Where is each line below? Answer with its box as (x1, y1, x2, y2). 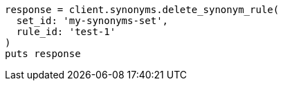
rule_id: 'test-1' (16, 26, 116, 37)
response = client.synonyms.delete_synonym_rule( (5, 4, 280, 15)
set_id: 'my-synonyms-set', (16, 15, 169, 26)
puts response (5, 48, 81, 59)
